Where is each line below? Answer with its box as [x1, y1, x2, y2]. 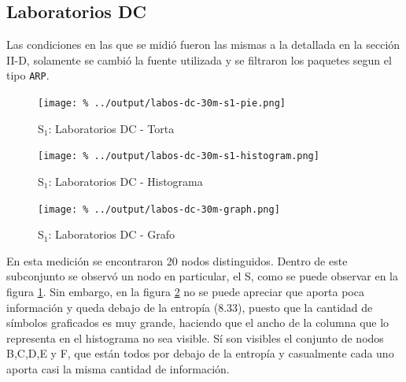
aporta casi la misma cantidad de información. [6, 360, 230, 376]
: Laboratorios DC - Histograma [48, 172, 203, 189]
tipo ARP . [6, 67, 50, 83]
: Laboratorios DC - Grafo [48, 226, 175, 243]
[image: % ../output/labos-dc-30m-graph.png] [38, 203, 280, 215]
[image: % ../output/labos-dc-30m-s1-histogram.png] [38, 150, 319, 162]
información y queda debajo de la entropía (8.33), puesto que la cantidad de [6, 299, 373, 315]
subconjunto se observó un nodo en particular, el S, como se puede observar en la [6, 268, 398, 284]
